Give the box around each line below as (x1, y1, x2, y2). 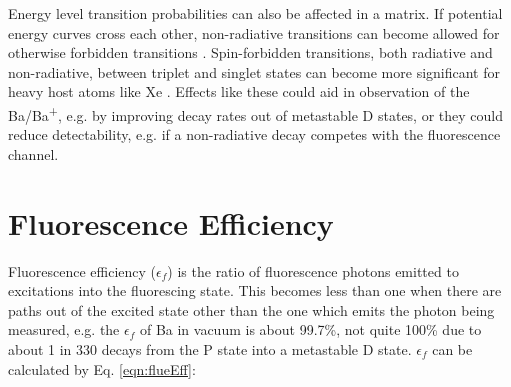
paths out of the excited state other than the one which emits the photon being (8, 299, 495, 320)
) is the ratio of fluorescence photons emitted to (167, 260, 459, 281)
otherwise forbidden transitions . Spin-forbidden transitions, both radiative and (8, 42, 493, 63)
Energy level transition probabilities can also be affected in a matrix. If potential (8, 3, 503, 23)
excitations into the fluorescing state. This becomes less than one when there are (8, 280, 502, 301)
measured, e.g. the (8, 319, 120, 340)
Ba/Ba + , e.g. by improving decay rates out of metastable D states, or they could (8, 101, 503, 125)
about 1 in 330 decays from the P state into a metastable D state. (8, 338, 412, 359)
